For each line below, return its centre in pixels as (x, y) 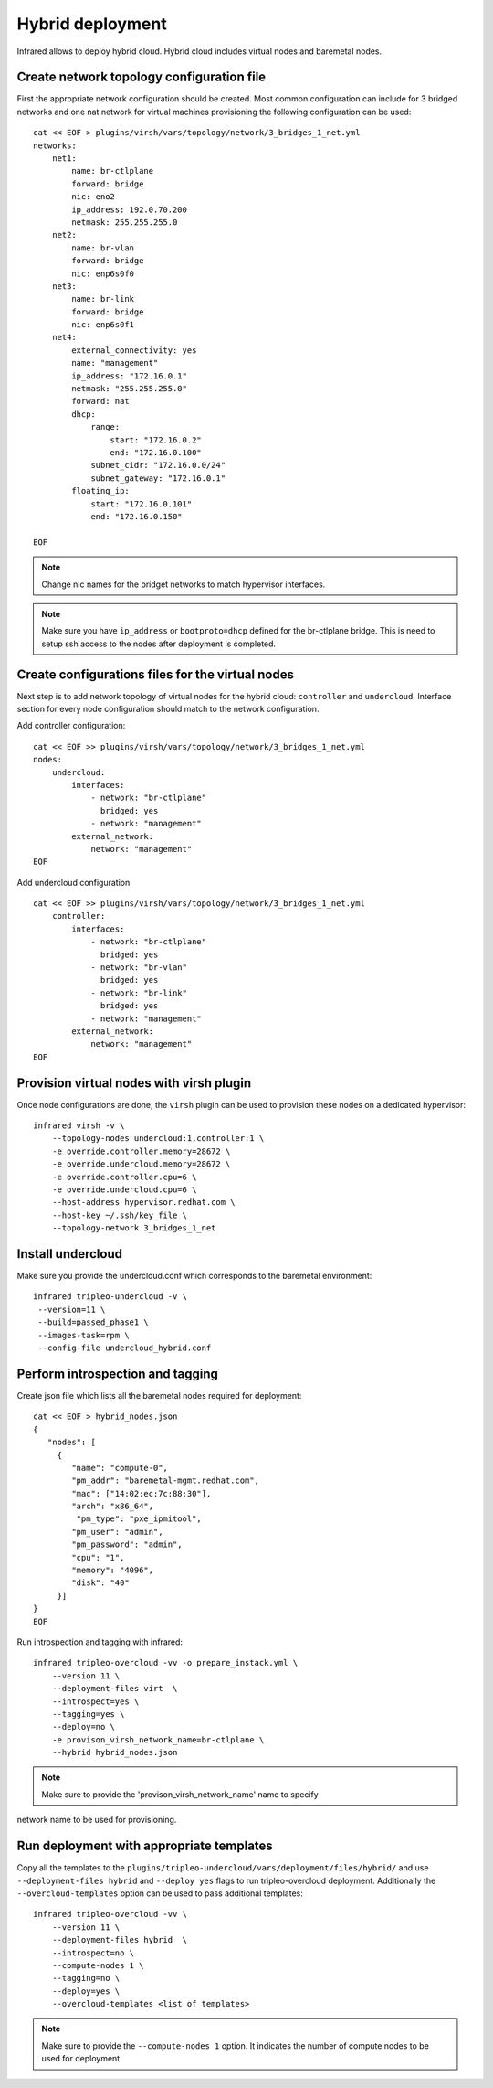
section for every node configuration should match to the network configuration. (168, 708)
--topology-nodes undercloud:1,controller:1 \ (158, 1139)
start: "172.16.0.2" (156, 440)
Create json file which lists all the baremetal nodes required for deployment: (159, 1395)
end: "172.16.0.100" (156, 453)
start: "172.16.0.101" (142, 504)
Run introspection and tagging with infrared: (100, 1642)
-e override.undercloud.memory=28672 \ (141, 1164)
